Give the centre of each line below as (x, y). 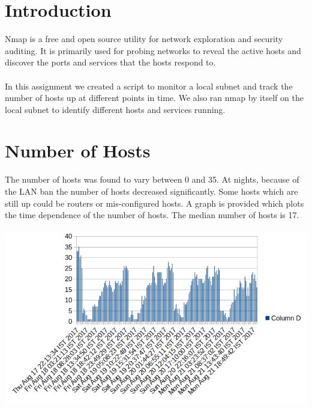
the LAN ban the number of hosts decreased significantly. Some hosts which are (151, 191)
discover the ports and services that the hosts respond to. (110, 62)
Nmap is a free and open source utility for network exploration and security (144, 39)
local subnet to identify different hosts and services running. (115, 109)
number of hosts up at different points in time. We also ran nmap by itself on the (154, 98)
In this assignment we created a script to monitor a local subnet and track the (149, 86)
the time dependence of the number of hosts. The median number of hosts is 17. (152, 215)
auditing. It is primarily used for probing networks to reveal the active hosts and (153, 50)
